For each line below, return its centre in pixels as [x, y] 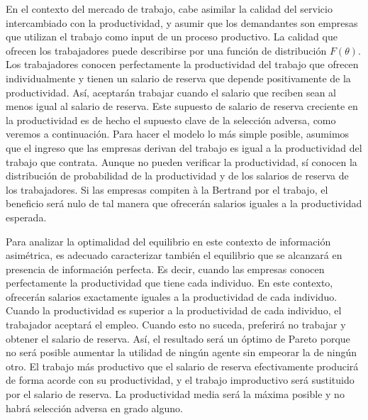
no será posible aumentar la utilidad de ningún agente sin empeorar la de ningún [182, 352]
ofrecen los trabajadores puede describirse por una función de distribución [166, 50]
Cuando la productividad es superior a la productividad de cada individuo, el [174, 310]
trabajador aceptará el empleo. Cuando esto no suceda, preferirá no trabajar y [176, 325]
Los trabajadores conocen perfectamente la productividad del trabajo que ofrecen [182, 64]
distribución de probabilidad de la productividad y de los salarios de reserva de [177, 176]
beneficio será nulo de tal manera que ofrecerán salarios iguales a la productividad [184, 203]
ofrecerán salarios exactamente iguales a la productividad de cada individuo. [172, 296]
